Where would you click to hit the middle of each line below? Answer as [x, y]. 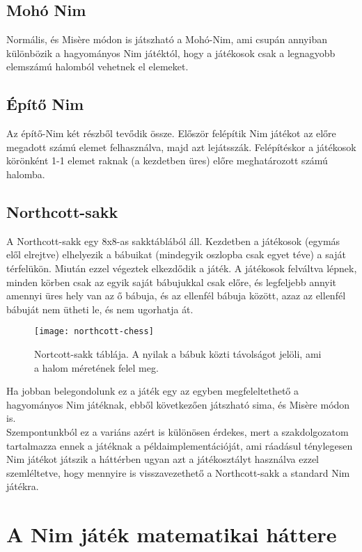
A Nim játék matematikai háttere [172, 534]
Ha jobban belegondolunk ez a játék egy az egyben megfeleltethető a [152, 391]
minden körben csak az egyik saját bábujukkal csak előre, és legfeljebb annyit [172, 282]
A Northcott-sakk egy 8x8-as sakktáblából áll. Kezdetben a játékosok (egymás [173, 240]
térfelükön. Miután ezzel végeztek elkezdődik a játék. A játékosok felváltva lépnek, [182, 268]
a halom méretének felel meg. [96, 367]
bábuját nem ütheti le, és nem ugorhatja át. [100, 309]
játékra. [23, 486]
